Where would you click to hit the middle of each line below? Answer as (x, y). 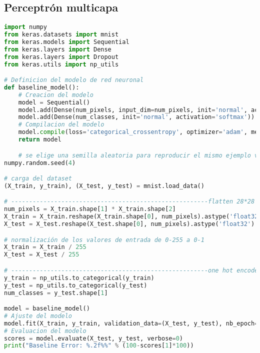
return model (40, 140)
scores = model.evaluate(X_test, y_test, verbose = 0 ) (94, 338)
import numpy (25, 27)
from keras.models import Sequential (67, 42)
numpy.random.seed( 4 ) (40, 163)
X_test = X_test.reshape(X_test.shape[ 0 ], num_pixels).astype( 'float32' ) (129, 224)
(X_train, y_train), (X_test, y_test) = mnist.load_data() (104, 186)
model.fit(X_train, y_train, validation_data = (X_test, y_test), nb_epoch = (131, 323)
